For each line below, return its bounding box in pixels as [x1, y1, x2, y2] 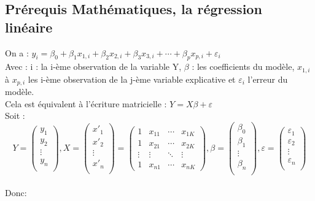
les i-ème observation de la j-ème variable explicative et [28, 72, 236, 85]
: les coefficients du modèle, [192, 60, 295, 73]
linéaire [5, 17, 53, 36]
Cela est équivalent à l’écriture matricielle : [5, 97, 167, 110]
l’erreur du [247, 72, 288, 85]
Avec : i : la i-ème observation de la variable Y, [5, 60, 182, 73]
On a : [5, 46, 29, 59]
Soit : [5, 109, 25, 122]
